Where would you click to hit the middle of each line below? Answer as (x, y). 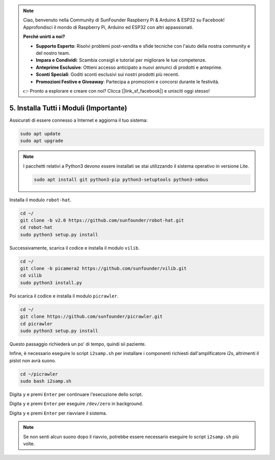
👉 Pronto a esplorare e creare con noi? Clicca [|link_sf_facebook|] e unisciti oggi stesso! (116, 91)
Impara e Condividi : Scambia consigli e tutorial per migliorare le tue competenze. (121, 60)
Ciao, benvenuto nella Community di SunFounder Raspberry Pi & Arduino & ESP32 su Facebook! (124, 20)
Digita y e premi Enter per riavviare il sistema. (58, 413)
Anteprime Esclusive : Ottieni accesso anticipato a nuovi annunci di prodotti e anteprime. (129, 67)
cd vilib (31, 276)
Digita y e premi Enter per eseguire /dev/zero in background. (76, 404)
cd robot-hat (36, 227)
